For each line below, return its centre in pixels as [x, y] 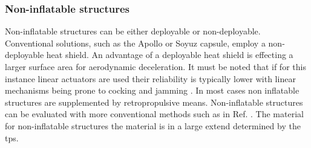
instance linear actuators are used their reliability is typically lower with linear [150, 78]
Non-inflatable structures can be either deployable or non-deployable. [133, 31]
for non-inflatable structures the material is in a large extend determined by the [153, 125]
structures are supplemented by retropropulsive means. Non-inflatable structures [154, 102]
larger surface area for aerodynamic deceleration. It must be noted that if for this [155, 66]
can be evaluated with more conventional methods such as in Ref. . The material [154, 114]
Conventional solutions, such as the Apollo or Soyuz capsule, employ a [135, 43]
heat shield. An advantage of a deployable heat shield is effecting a [170, 55]
